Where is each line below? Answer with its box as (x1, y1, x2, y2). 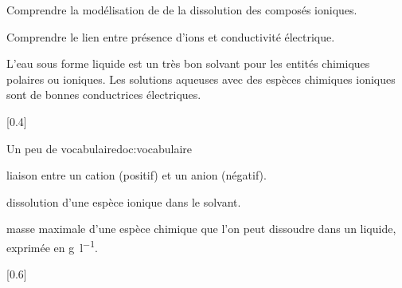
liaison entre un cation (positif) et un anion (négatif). (6, 167, 267, 183)
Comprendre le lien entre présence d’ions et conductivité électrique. (6, 28, 335, 45)
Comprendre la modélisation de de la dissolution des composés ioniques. (6, 2, 357, 18)
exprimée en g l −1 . (6, 236, 98, 255)
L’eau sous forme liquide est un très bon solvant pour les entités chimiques (6, 55, 370, 72)
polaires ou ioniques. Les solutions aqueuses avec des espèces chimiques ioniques (6, 70, 396, 87)
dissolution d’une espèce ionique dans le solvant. (6, 193, 241, 210)
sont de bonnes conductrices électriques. (6, 86, 201, 103)
